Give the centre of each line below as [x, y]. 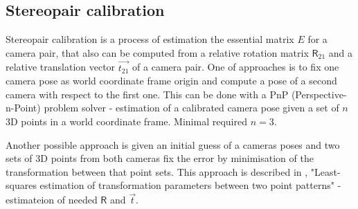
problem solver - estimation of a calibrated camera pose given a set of [191, 108]
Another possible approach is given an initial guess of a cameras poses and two [173, 144]
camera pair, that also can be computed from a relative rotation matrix [157, 52]
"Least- [325, 171]
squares [21, 185]
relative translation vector [61, 67]
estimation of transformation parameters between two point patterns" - [190, 185]
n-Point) [23, 108]
